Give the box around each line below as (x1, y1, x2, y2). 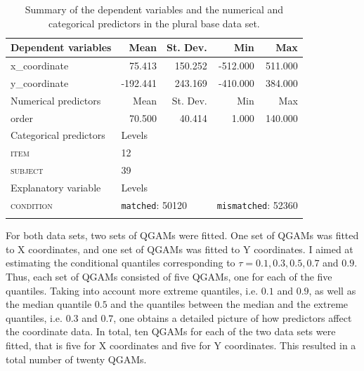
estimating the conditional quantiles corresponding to (6, 255, 235, 270)
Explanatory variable (11, 180, 101, 194)
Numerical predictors (11, 93, 101, 107)
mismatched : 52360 (216, 197, 298, 212)
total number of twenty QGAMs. (6, 351, 147, 366)
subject (11, 163, 44, 177)
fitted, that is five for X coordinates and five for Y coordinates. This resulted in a (6, 337, 356, 352)
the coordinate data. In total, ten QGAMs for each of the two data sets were (6, 324, 336, 339)
